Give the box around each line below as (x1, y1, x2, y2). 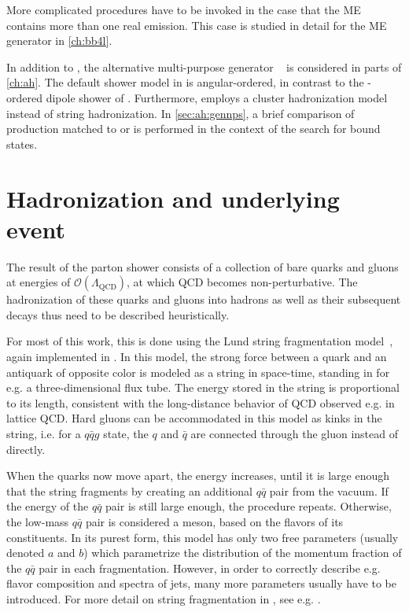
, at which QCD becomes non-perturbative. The (127, 274, 358, 290)
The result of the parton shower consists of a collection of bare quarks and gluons (6, 258, 399, 275)
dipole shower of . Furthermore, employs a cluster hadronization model (46, 89, 388, 105)
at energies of (6, 274, 71, 290)
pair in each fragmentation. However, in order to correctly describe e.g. (39, 559, 381, 576)
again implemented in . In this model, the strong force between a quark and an (6, 348, 387, 365)
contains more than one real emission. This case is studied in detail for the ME (6, 17, 387, 33)
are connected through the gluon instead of (190, 426, 399, 441)
